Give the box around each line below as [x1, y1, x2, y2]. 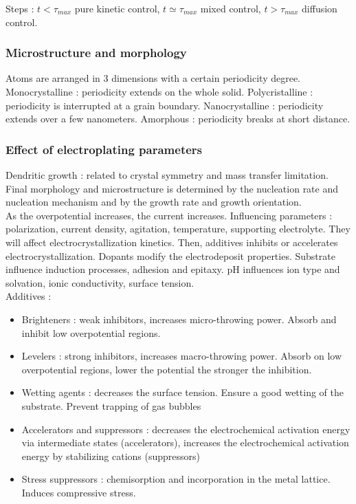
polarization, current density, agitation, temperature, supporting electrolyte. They [5, 221, 351, 236]
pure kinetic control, [74, 1, 160, 15]
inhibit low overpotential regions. [21, 325, 161, 340]
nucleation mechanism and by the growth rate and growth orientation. [5, 195, 302, 209]
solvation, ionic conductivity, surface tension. [5, 275, 194, 289]
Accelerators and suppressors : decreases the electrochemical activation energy [21, 421, 351, 436]
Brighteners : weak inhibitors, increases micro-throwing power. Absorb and [21, 311, 337, 326]
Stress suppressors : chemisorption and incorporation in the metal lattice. [21, 472, 331, 486]
